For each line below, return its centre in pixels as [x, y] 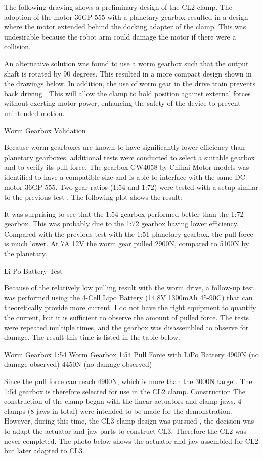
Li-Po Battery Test [33, 270]
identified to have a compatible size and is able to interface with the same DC [125, 177]
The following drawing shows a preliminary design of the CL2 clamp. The [118, 7]
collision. [17, 46]
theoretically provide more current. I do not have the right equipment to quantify [130, 307]
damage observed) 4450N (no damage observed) [78, 364]
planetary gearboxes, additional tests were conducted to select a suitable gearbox [129, 157]
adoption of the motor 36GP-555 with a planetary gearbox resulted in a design [126, 16]
